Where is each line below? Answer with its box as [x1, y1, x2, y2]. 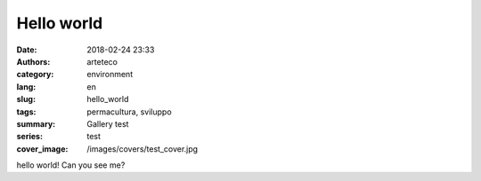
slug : [16, 94, 36, 105]
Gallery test [86, 118, 129, 129]
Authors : [16, 56, 51, 67]
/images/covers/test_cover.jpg [86, 143, 199, 154]
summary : [16, 118, 56, 129]
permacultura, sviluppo [86, 106, 173, 117]
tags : [16, 106, 37, 117]
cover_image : [16, 143, 69, 154]
